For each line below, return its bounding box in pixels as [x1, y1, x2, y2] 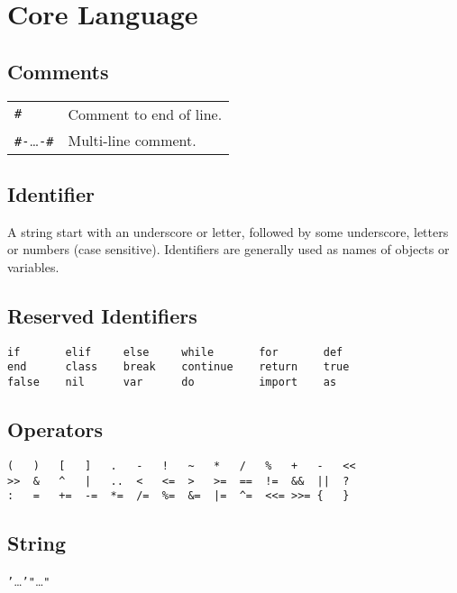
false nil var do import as [7, 376, 337, 389]
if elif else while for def [7, 345, 343, 359]
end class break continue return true [7, 360, 350, 374]
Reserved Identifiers [7, 301, 197, 329]
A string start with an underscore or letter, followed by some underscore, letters [7, 222, 449, 241]
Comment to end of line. [68, 103, 223, 124]
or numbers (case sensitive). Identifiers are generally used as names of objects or [7, 240, 450, 259]
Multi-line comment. [68, 129, 197, 151]
